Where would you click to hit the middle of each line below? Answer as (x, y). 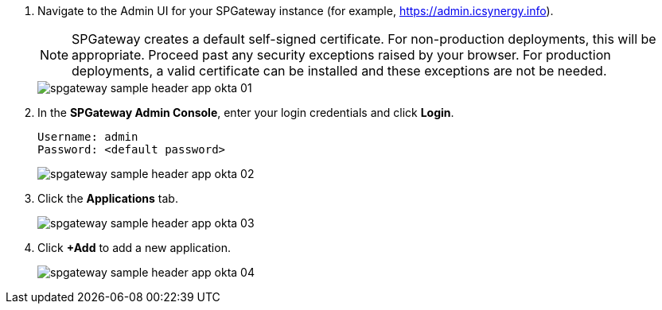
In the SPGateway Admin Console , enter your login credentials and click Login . (246, 112)
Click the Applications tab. (108, 198)
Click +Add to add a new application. (134, 248)
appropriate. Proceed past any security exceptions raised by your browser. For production (341, 55)
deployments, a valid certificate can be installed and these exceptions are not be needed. (339, 71)
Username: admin (88, 137)
